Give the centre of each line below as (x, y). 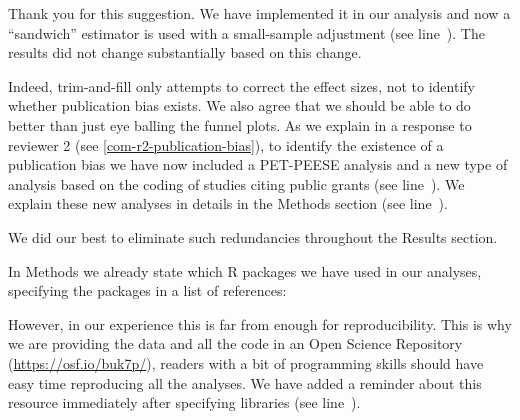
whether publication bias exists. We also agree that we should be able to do (239, 105)
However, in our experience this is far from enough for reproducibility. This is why (260, 323)
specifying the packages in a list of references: (147, 290)
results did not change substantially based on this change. (185, 52)
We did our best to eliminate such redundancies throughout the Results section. (253, 236)
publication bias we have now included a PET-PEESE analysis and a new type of (258, 164)
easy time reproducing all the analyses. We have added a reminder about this (245, 382)
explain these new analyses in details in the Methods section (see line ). (228, 203)
